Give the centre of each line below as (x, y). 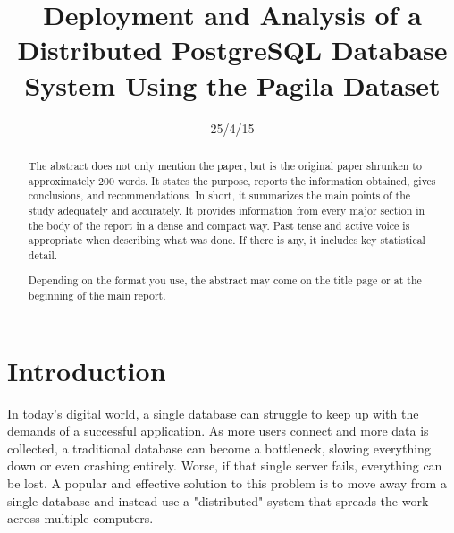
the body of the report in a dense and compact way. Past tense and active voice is (219, 225)
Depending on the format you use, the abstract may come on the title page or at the (225, 280)
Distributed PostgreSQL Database (232, 50)
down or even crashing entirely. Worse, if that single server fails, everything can (225, 465)
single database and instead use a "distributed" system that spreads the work (218, 500)
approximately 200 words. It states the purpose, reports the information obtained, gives (232, 180)
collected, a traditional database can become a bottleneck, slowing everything (219, 448)
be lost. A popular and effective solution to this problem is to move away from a (227, 483)
